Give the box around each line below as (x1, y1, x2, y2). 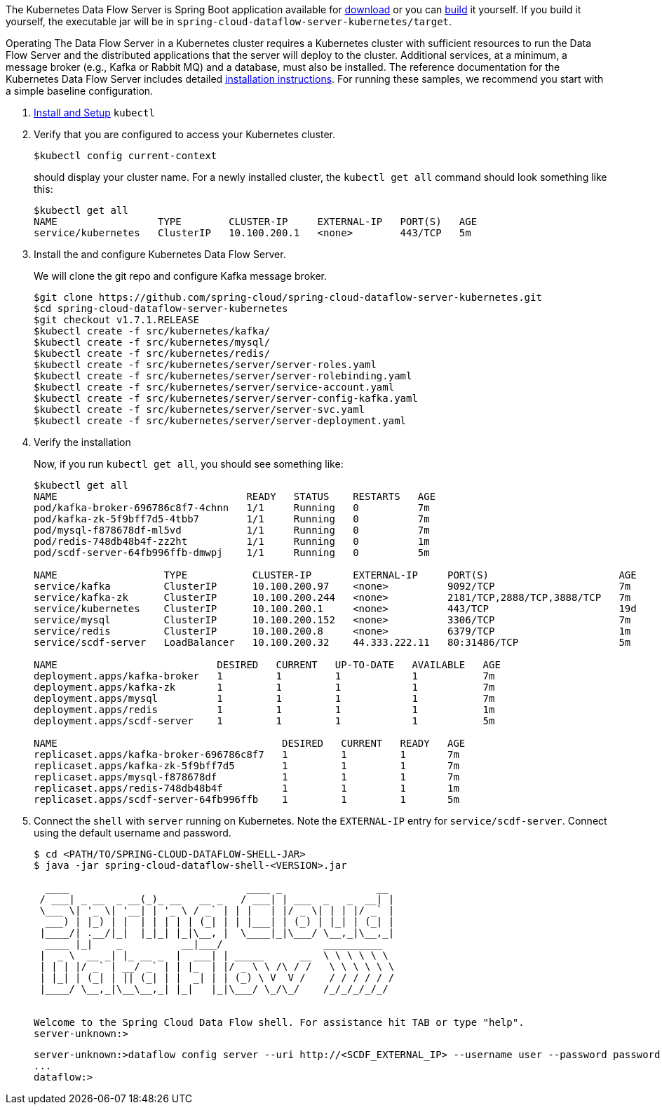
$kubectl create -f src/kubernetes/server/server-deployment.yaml (34, 415, 407, 426)
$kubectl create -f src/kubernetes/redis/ (34, 348, 271, 359)
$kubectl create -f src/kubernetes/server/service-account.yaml (34, 381, 395, 393)
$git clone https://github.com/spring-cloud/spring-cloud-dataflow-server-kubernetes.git (34, 292, 542, 303)
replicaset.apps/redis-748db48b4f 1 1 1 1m (34, 783, 459, 794)
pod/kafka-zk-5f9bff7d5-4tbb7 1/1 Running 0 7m (34, 513, 430, 524)
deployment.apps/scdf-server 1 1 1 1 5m (34, 715, 495, 726)
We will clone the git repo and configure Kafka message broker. (34, 270, 327, 282)
